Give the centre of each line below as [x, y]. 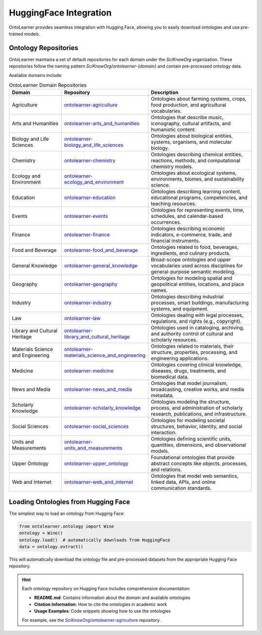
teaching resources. [173, 204]
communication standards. [181, 488]
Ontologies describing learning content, [196, 192]
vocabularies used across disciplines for [197, 266]
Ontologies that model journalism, [189, 383]
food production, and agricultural [188, 105]
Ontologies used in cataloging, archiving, [197, 328]
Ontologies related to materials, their [192, 346]
